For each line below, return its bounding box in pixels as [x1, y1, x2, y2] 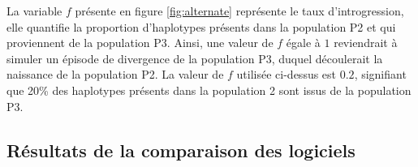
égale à [286, 34, 321, 51]
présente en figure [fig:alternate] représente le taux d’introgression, [75, 2, 404, 19]
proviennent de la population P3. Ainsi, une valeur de [6, 34, 274, 51]
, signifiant [354, 66, 407, 83]
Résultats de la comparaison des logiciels [6, 137, 356, 162]
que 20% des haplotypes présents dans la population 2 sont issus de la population [6, 81, 412, 98]
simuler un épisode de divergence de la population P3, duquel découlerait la [6, 49, 383, 66]
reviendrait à [334, 34, 398, 51]
